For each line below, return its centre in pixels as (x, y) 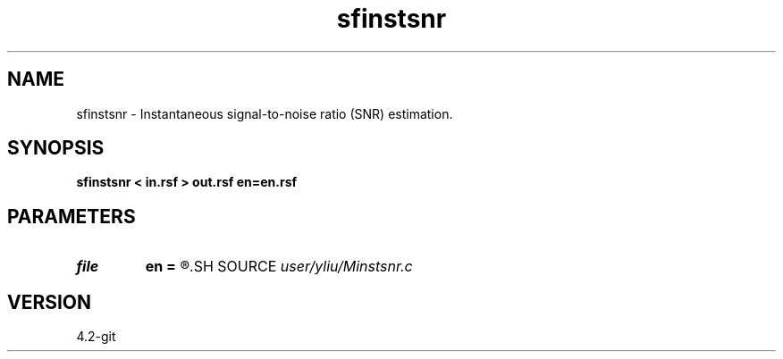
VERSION (50, 302)
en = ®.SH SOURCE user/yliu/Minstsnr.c (279, 267)
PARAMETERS (72, 216)
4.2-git (96, 337)
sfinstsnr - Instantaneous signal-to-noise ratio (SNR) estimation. (265, 113)
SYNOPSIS (56, 148)
